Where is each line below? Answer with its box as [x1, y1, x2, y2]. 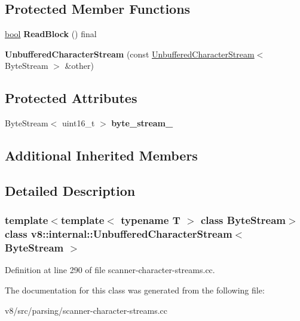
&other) [65, 59, 94, 72]
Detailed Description [5, 181, 136, 199]
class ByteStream [200, 213, 286, 228]
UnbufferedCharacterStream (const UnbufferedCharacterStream [5, 47, 255, 60]
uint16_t [62, 117, 95, 129]
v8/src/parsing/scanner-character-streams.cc [5, 304, 168, 316]
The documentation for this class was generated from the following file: [5, 284, 265, 296]
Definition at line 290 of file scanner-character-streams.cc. [5, 264, 215, 276]
